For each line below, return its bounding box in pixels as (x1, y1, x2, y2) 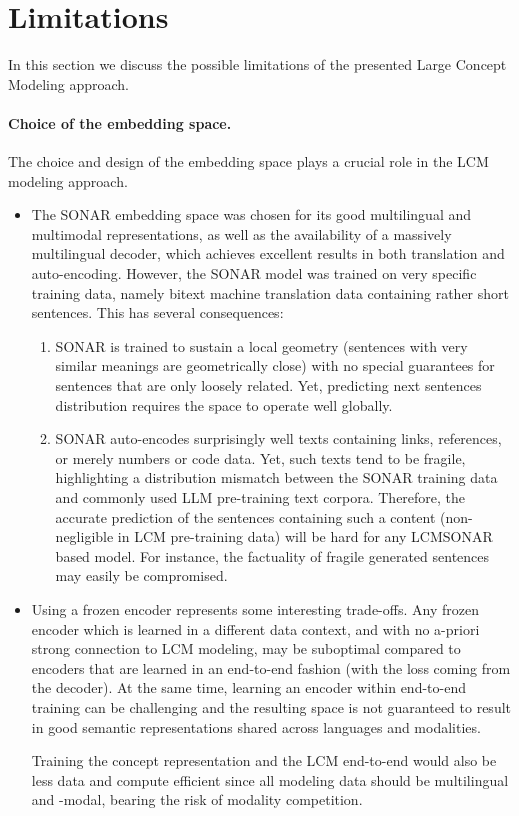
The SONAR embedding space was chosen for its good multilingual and (31, 204, 472, 225)
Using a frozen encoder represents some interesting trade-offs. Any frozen (31, 598, 479, 619)
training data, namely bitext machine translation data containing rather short (31, 282, 509, 303)
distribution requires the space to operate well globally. (55, 394, 393, 415)
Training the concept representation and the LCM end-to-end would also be (31, 750, 497, 771)
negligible (55, 526, 114, 547)
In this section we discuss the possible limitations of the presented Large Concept (8, 54, 507, 75)
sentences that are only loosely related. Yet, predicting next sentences (55, 375, 482, 396)
